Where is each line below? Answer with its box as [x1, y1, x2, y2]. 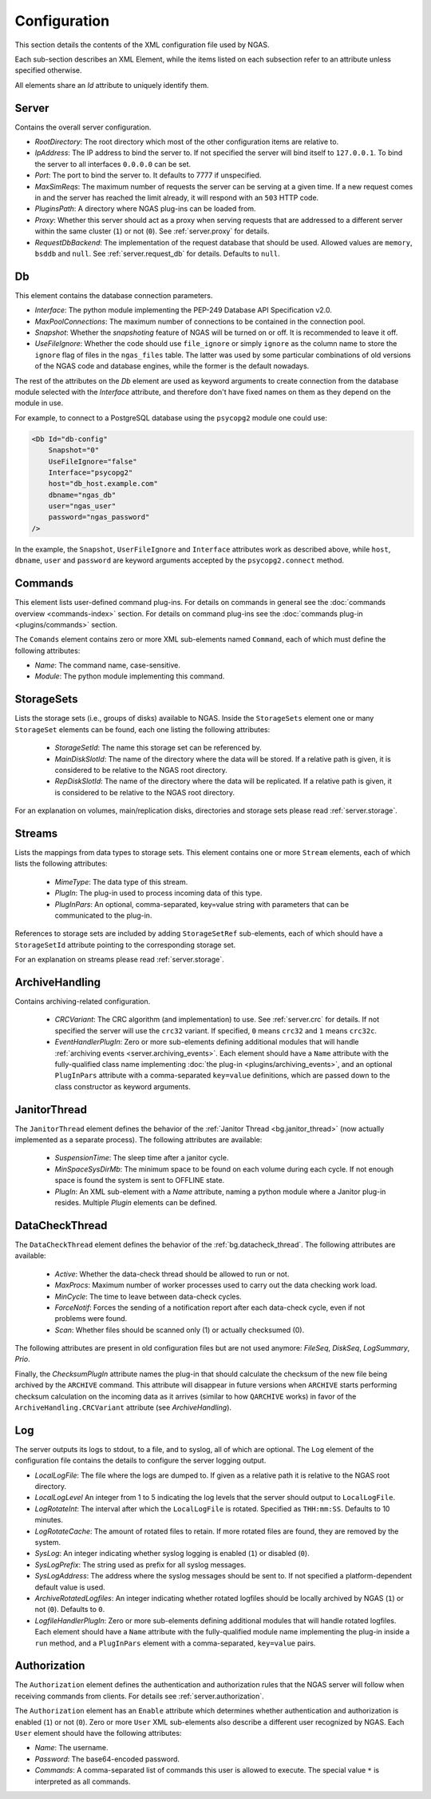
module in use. [14, 398, 64, 408]
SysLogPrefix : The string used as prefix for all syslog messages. [34, 1559, 247, 1570]
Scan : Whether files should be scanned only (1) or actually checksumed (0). [54, 1325, 305, 1335]
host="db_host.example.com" [48, 480, 159, 488]
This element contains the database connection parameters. [14, 290, 213, 300]
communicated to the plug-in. [54, 910, 152, 920]
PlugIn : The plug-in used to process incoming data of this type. [54, 888, 263, 898]
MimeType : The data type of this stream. [54, 877, 188, 886]
